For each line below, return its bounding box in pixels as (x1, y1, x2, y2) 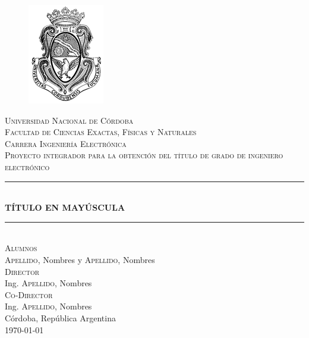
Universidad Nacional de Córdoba (5, 114, 134, 126)
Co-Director (5, 288, 53, 301)
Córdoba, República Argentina (5, 311, 116, 324)
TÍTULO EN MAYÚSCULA (5, 201, 125, 214)
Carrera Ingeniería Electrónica (5, 137, 127, 149)
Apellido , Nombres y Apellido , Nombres (5, 253, 155, 265)
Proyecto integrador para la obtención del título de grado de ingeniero (5, 149, 283, 161)
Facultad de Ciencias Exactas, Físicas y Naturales (5, 126, 197, 138)
